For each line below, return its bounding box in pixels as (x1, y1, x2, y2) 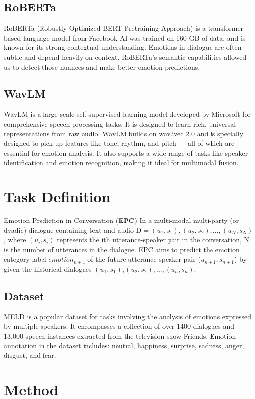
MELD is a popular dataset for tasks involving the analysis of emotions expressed (4, 311, 251, 321)
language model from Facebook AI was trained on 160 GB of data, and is (23, 32, 246, 43)
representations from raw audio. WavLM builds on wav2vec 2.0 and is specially (4, 128, 244, 138)
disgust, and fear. (4, 350, 56, 360)
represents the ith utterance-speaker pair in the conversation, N (57, 234, 249, 245)
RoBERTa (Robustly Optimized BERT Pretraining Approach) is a (4, 23, 206, 33)
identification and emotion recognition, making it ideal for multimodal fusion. (4, 157, 239, 168)
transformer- (208, 23, 246, 33)
